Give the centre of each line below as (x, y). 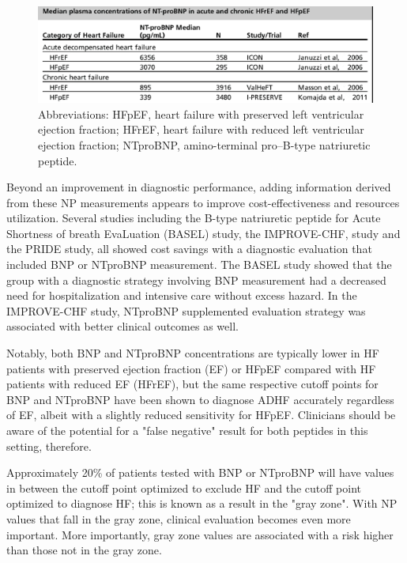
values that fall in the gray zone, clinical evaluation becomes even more (179, 518)
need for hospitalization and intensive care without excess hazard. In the (182, 295)
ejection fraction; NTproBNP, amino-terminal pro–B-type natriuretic (204, 144)
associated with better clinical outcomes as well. (122, 326)
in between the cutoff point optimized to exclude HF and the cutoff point (184, 487)
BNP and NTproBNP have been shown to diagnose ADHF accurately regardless (200, 399)
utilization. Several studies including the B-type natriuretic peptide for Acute (194, 218)
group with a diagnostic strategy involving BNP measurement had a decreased (196, 280)
